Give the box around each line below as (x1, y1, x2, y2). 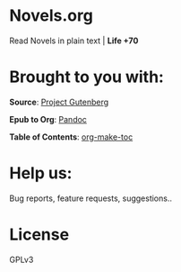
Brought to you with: (9, 67, 164, 87)
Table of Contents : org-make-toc (9, 131, 134, 142)
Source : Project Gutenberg (9, 96, 109, 107)
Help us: (9, 163, 73, 184)
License (9, 224, 70, 244)
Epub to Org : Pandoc (9, 113, 88, 124)
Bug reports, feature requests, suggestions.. (9, 193, 173, 204)
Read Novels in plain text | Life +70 (9, 35, 139, 46)
